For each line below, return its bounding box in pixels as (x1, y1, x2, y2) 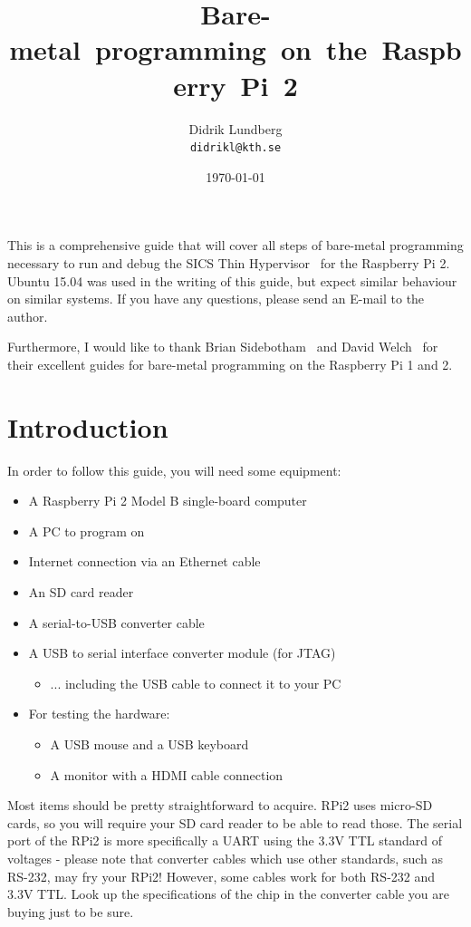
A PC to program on (28, 521, 145, 540)
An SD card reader (28, 583, 134, 601)
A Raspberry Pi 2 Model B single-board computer (28, 491, 307, 510)
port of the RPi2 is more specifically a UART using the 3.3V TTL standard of (7, 831, 442, 850)
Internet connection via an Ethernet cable (28, 552, 261, 571)
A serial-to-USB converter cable (28, 613, 205, 632)
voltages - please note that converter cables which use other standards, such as (7, 848, 443, 867)
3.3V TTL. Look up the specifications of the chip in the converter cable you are (7, 884, 449, 903)
